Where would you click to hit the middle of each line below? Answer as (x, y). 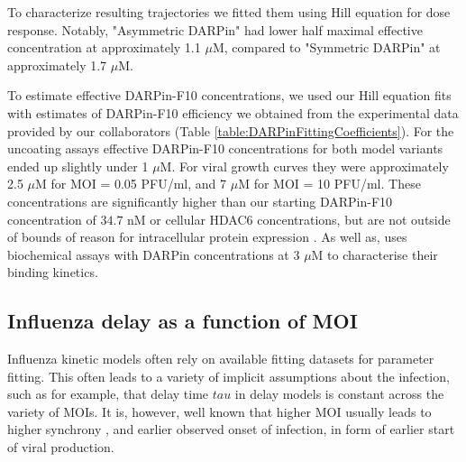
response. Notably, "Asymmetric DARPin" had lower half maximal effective (215, 29)
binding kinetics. (53, 272)
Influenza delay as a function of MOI (183, 321)
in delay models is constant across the (339, 394)
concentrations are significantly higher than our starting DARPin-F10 (200, 201)
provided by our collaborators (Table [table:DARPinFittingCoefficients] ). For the (231, 130)
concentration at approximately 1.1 (104, 47)
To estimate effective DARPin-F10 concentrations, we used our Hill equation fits (229, 95)
